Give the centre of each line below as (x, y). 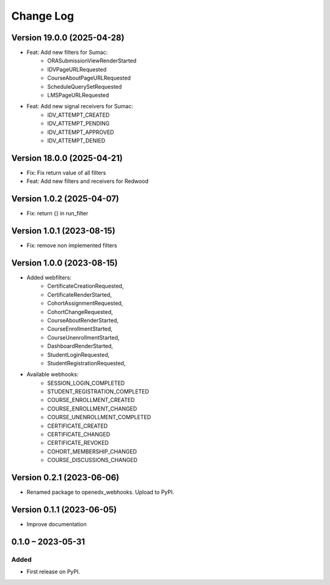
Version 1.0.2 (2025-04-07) (65, 199)
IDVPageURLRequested (77, 69)
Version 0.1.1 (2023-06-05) (64, 509)
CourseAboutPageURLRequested (89, 78)
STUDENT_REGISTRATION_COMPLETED (98, 392)
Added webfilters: (49, 277)
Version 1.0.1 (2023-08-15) (63, 230)
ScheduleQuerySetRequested (85, 86)
